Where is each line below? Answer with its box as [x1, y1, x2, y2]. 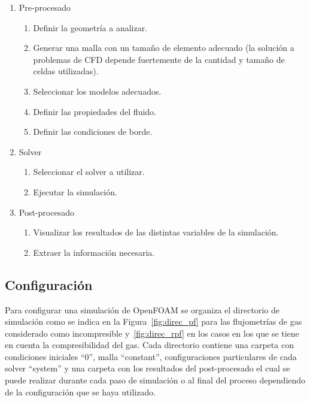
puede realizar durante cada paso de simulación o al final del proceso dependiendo [5, 374, 306, 386]
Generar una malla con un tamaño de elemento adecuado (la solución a [33, 41, 294, 54]
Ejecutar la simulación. [33, 185, 117, 198]
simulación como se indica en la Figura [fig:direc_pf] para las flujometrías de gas [5, 315, 302, 328]
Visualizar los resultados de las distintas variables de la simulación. [33, 226, 279, 238]
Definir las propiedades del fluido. [33, 105, 157, 117]
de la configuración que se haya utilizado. [5, 385, 156, 398]
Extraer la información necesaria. [33, 246, 155, 258]
